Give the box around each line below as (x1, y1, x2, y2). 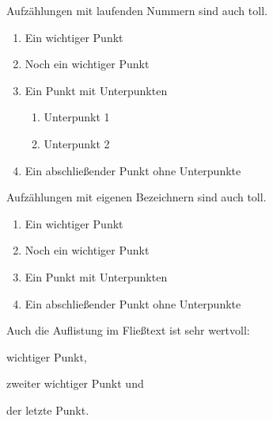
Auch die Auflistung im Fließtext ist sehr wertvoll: (6, 322, 250, 339)
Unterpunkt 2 (44, 135, 110, 151)
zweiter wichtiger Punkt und (6, 375, 144, 392)
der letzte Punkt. (6, 401, 89, 418)
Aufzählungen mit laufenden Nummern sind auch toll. (6, 2, 267, 18)
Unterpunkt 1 (44, 109, 110, 125)
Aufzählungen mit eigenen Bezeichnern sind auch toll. (6, 189, 267, 205)
